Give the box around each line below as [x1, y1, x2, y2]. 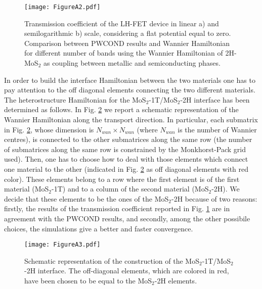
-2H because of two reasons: [171, 193, 257, 204]
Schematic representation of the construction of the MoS [24, 255, 199, 266]
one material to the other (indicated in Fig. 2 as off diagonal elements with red [4, 163, 249, 174]
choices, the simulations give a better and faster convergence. [4, 223, 193, 233]
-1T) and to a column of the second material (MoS [52, 183, 209, 194]
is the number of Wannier [178, 124, 257, 134]
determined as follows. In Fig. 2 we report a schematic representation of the [4, 104, 239, 115]
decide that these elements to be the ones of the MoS [4, 193, 169, 204]
